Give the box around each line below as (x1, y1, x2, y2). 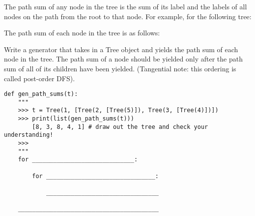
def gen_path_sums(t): (4, 91, 78, 98)
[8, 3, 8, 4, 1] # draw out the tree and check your (32, 123, 208, 130)
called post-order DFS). (4, 73, 75, 83)
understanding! (4, 131, 54, 139)
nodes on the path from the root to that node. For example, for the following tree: (4, 11, 252, 21)
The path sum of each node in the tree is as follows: (4, 28, 160, 38)
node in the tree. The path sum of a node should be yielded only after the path (4, 54, 243, 64)
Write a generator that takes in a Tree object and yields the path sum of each (4, 44, 238, 54)
